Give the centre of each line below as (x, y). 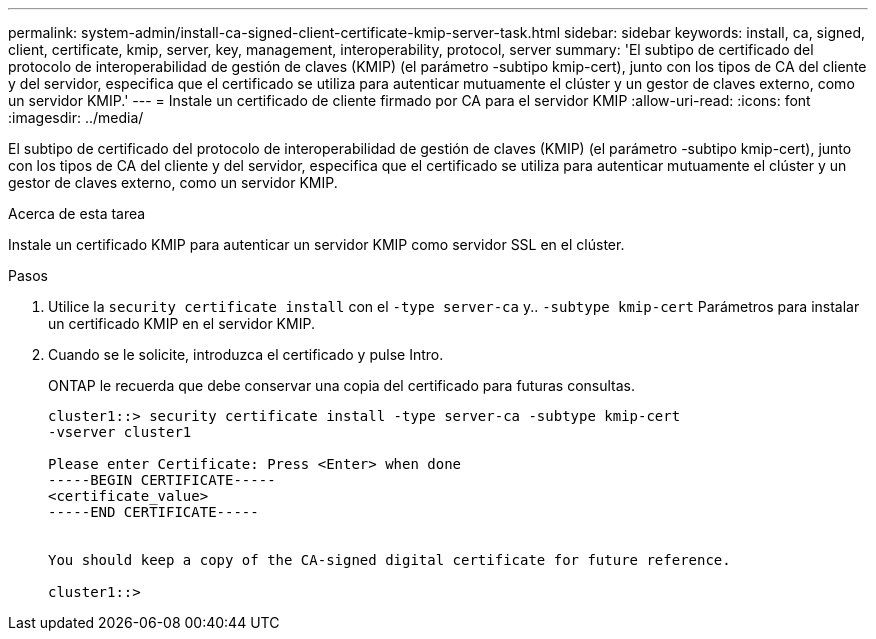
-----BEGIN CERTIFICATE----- (162, 480)
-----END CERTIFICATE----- (153, 512)
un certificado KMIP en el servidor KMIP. (181, 323)
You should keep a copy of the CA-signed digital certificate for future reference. (389, 560)
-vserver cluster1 (120, 432)
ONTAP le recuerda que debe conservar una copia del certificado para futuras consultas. (342, 385)
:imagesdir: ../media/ (76, 117)
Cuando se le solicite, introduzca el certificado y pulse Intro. (246, 354)
